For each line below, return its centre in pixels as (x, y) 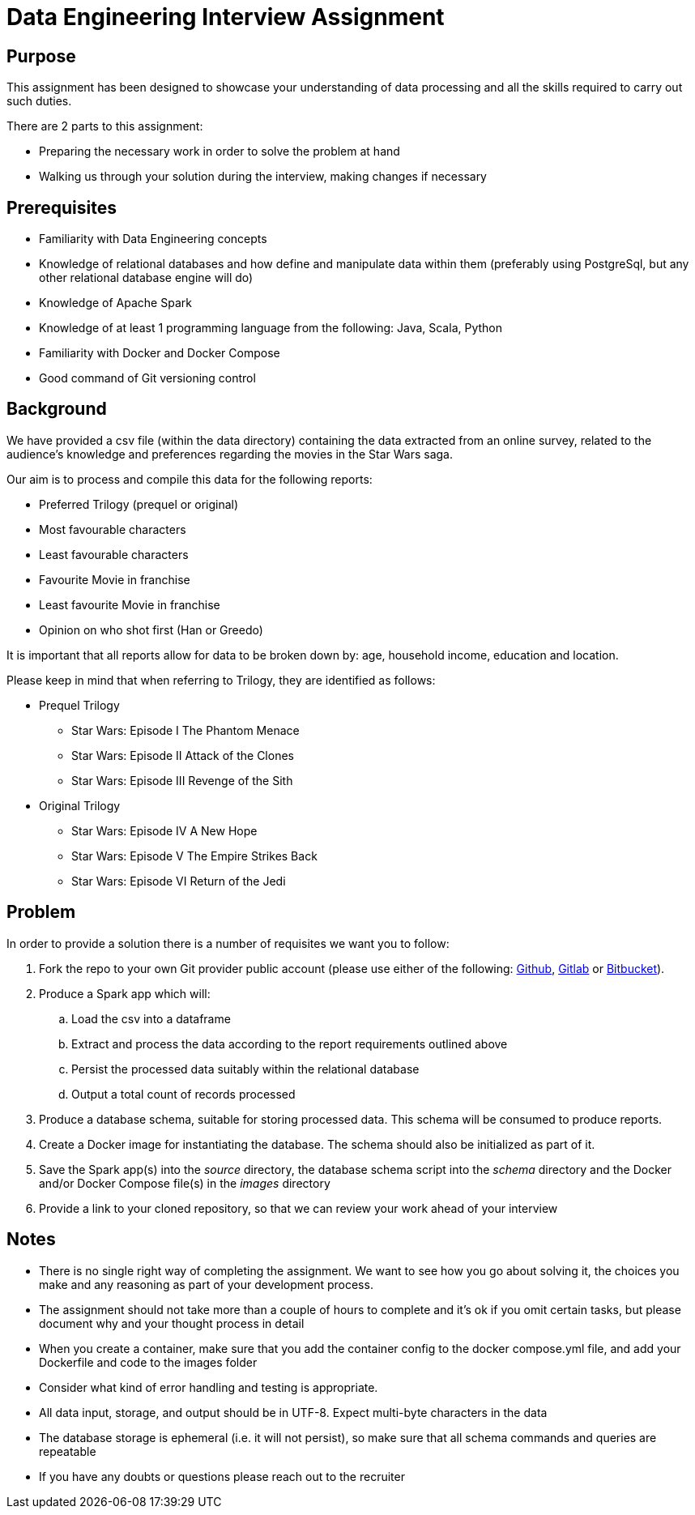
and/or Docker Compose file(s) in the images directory (185, 1183)
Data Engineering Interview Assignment (226, 17)
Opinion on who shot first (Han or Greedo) (151, 629)
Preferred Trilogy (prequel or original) (139, 504)
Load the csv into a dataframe (151, 1018)
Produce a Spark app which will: (125, 993)
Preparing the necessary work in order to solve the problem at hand (220, 151)
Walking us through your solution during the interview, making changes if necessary (263, 177)
